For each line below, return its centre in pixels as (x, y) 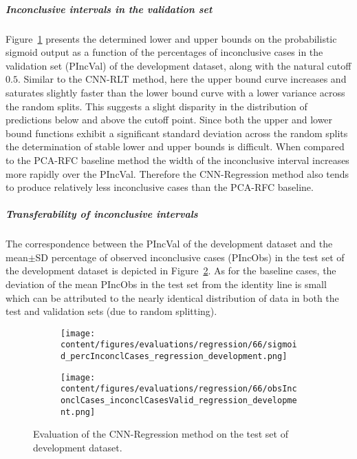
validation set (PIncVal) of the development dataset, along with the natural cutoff (178, 65)
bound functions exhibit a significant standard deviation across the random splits (177, 133)
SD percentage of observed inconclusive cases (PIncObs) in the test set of (190, 257)
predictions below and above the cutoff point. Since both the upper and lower (169, 120)
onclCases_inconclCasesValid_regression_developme (179, 401)
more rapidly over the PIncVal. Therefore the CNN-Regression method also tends (177, 173)
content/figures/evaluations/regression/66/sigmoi (179, 345)
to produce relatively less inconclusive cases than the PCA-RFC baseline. (160, 187)
